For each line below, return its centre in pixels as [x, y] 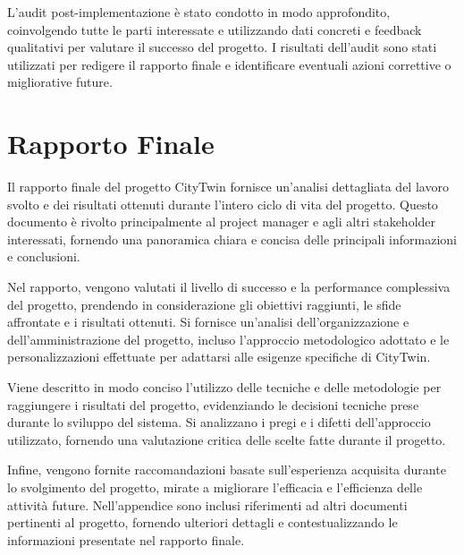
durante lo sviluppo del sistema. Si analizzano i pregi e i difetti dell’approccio [219, 422]
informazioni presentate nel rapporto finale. [126, 539]
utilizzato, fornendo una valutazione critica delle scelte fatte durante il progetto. [227, 439]
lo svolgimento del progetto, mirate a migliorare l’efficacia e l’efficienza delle [215, 487]
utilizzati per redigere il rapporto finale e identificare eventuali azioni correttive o [229, 64]
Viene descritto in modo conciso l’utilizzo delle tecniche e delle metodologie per [224, 387]
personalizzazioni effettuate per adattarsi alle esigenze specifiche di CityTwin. [219, 357]
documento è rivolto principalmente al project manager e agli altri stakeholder [222, 222]
